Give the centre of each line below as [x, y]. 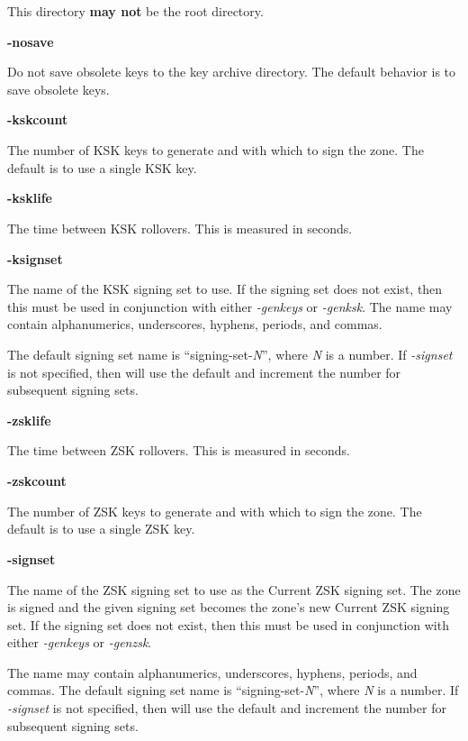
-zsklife [29, 420]
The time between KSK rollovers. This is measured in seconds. [180, 228]
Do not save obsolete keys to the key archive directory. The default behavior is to [232, 72]
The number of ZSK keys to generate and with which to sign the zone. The [215, 511]
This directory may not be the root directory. [135, 11]
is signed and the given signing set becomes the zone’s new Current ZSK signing [229, 607]
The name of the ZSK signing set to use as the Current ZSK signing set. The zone [234, 589]
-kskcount [38, 119]
